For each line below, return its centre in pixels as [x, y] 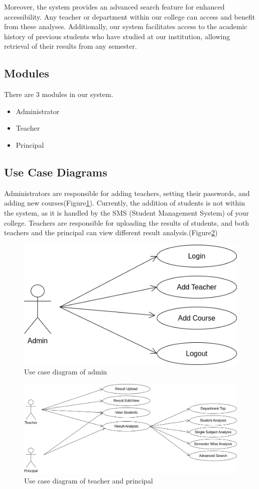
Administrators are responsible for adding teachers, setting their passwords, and [127, 193]
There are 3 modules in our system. [59, 94]
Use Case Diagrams [56, 172]
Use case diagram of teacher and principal [89, 480]
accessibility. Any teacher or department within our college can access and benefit [130, 16]
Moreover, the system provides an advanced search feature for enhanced [114, 7]
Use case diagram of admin [66, 372]
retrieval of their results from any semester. [71, 46]
